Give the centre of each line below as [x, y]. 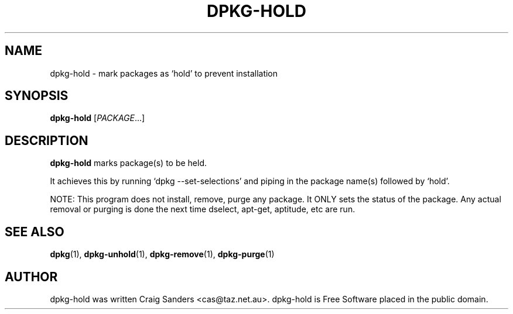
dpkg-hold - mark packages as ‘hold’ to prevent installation [164, 73]
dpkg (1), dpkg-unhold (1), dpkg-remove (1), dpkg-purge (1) [162, 254]
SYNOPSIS [37, 96]
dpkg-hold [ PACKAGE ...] [98, 118]
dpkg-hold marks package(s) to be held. [129, 163]
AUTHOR [31, 277]
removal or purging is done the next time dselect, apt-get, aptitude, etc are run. [203, 209]
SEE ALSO [35, 232]
